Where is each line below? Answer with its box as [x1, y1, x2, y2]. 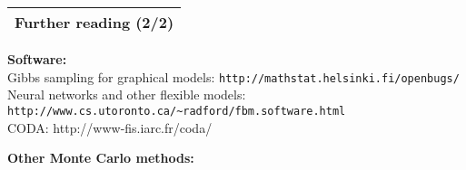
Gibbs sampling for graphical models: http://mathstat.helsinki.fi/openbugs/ [7, 67, 460, 86]
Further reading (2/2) [15, 12, 174, 33]
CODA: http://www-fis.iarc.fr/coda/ [7, 118, 213, 137]
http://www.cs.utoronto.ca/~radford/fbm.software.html [7, 104, 346, 118]
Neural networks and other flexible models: [7, 85, 246, 104]
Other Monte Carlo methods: [7, 148, 194, 167]
